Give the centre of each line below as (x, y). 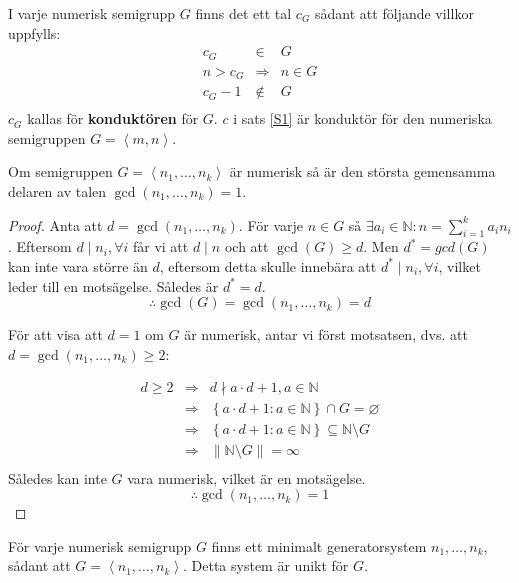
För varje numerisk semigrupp (100, 545)
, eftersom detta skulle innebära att (268, 265)
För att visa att (55, 334)
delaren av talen (57, 191)
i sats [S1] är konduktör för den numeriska (362, 118)
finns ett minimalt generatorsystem (319, 545)
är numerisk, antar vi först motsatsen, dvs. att (326, 334)
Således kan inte (57, 477)
